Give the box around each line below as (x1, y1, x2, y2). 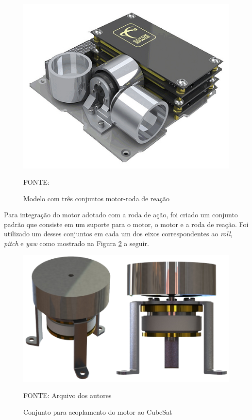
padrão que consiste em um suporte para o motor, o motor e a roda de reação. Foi (4, 219, 249, 229)
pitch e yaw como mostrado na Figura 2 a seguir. (4, 238, 149, 248)
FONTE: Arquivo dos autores (23, 390, 112, 401)
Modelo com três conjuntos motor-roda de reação (23, 193, 169, 203)
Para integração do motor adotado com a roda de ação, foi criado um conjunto (4, 210, 238, 220)
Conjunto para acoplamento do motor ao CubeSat (23, 407, 172, 417)
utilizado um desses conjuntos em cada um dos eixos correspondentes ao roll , (4, 229, 233, 239)
